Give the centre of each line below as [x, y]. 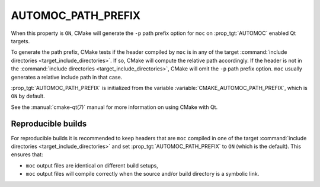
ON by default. [28, 96]
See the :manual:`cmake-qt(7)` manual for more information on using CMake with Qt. [114, 107]
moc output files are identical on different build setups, [92, 165]
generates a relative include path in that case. [67, 77]
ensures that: [27, 154]
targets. [20, 41]
